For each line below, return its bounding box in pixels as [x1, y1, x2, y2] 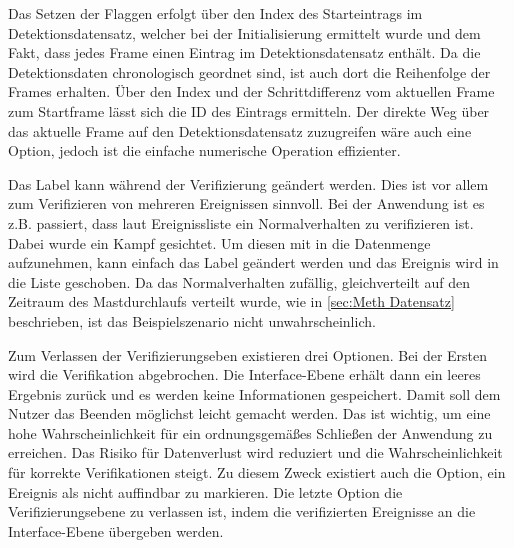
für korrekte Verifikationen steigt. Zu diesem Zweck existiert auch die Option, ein [8, 462, 506, 483]
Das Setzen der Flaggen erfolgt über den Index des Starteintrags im [8, 3, 423, 23]
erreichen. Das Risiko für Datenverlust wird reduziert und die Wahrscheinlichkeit [8, 442, 503, 463]
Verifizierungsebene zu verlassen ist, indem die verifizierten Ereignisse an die [8, 501, 476, 522]
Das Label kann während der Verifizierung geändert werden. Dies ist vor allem [8, 173, 489, 194]
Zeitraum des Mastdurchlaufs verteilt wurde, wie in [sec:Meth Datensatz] [8, 291, 455, 312]
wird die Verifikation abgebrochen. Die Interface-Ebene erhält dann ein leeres [8, 364, 481, 385]
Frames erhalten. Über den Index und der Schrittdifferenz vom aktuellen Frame [8, 81, 495, 102]
